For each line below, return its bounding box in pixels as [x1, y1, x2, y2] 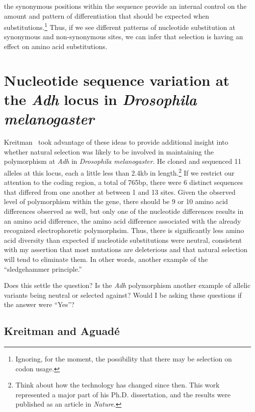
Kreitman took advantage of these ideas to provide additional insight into [4, 137, 229, 147]
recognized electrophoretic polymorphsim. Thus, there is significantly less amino [4, 225, 244, 235]
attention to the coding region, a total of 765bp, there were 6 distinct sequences [4, 177, 243, 187]
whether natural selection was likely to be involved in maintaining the [4, 146, 214, 156]
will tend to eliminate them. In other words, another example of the [4, 254, 208, 264]
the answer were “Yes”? [4, 299, 75, 309]
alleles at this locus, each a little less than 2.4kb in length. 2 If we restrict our [4, 166, 234, 178]
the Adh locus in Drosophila [4, 89, 197, 109]
